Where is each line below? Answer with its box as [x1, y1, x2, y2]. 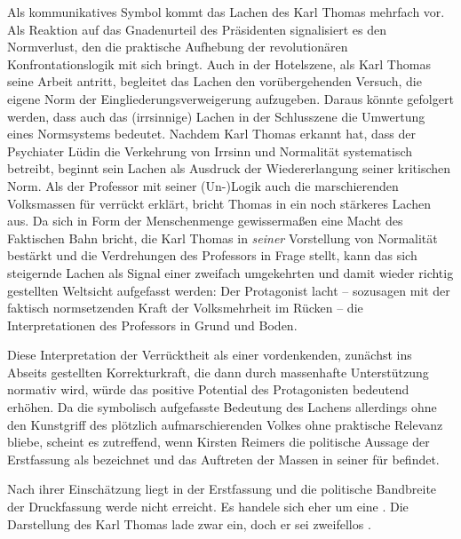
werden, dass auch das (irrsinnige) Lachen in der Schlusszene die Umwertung [7, 107, 425, 125]
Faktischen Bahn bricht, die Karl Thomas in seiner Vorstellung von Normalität [7, 228, 438, 247]
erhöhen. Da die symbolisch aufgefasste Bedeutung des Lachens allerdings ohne [7, 398, 437, 416]
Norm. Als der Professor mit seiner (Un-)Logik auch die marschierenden [7, 176, 399, 194]
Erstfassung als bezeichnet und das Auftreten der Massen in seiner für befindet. [7, 449, 440, 468]
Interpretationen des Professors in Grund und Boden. [7, 315, 298, 334]
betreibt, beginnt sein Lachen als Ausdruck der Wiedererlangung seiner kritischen [7, 159, 451, 178]
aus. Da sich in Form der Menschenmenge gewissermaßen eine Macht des [7, 211, 403, 230]
